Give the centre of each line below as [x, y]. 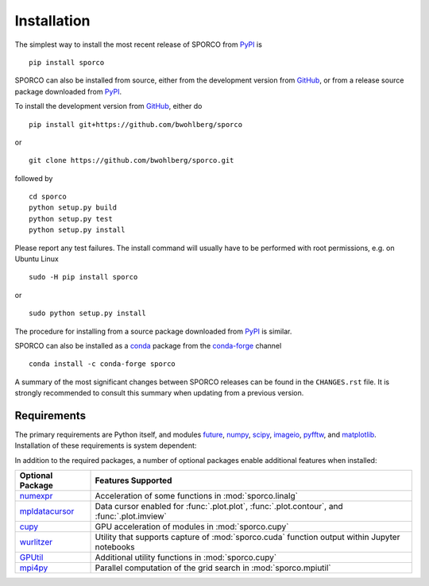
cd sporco [48, 197]
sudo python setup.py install [88, 313]
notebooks [115, 547]
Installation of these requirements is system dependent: [106, 445]
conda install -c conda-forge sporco [102, 364]
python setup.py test [71, 219]
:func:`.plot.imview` [131, 516]
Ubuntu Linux [37, 259]
